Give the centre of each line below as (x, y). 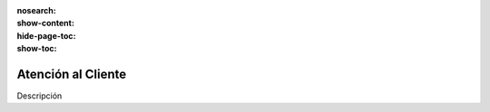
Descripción (39, 96)
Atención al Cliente (72, 74)
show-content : (45, 23)
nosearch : (36, 10)
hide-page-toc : (46, 35)
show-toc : (37, 49)
